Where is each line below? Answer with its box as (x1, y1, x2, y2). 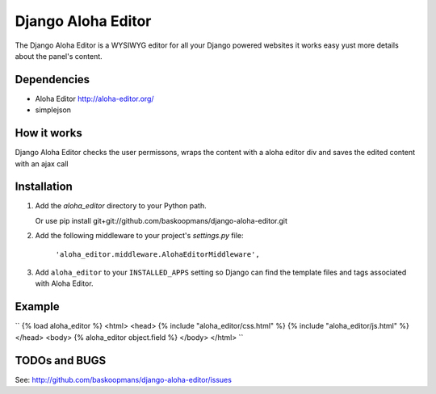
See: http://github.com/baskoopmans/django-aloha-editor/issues (15, 375, 232, 384)
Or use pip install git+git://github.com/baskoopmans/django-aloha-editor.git (35, 216, 288, 225)
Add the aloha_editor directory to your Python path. (35, 201, 207, 211)
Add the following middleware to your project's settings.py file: (35, 231, 244, 241)
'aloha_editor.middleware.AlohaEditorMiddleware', (55, 249, 260, 258)
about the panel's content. (15, 51, 103, 61)
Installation (15, 180, 73, 194)
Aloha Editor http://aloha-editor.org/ (35, 94, 154, 103)
